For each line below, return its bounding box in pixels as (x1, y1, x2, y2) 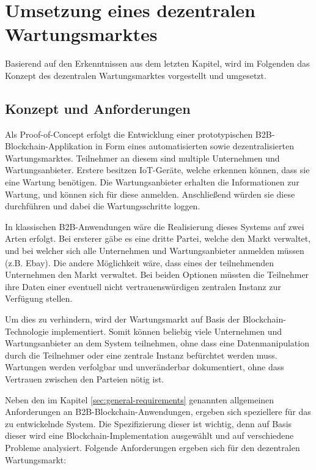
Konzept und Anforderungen (5, 99, 191, 117)
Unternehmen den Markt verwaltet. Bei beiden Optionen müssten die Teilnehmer (5, 268, 309, 281)
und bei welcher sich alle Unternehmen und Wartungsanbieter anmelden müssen (5, 244, 304, 257)
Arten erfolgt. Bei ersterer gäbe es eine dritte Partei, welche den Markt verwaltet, (5, 232, 311, 245)
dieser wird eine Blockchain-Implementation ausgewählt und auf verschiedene (5, 429, 294, 442)
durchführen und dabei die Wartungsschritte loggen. (5, 200, 200, 212)
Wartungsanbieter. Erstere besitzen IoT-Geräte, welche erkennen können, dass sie (5, 163, 310, 176)
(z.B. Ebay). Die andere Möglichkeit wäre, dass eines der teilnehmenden (5, 256, 274, 269)
